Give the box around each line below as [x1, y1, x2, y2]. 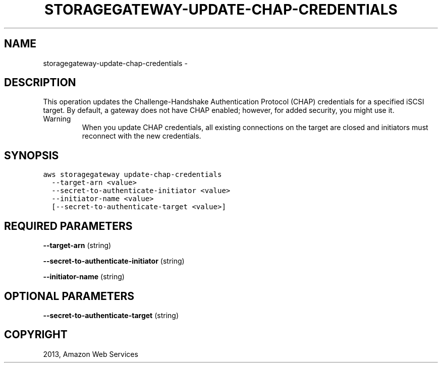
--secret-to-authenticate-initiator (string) [43, 257, 185, 266]
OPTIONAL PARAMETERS [4, 289, 135, 302]
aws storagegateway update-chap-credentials [43, 170, 222, 179]
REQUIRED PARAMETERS [4, 219, 133, 232]
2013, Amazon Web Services [43, 349, 138, 358]
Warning [43, 114, 71, 124]
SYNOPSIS [4, 149, 59, 162]
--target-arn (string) [43, 241, 112, 250]
